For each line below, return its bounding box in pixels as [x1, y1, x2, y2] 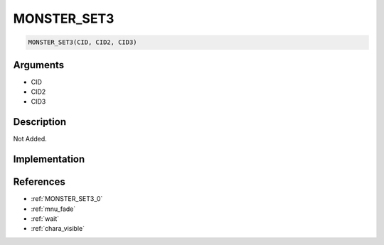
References [13, 176, 65, 188]
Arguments [13, 59, 65, 71]
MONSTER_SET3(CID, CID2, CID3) [28, 38, 138, 46]
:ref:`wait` [31, 214, 60, 223]
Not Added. [13, 135, 48, 143]
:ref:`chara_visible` [31, 224, 85, 233]
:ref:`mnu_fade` [31, 205, 76, 213]
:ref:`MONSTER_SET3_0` [31, 195, 103, 203]
